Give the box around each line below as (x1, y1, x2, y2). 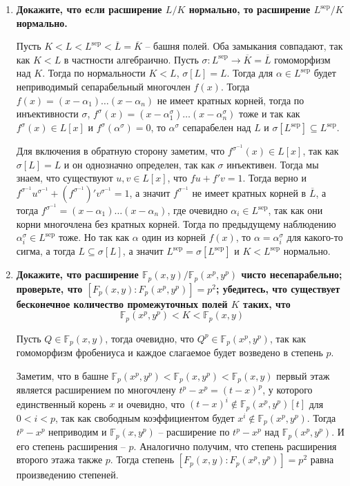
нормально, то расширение (188, 2, 311, 16)
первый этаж (276, 368, 330, 382)
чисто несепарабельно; (241, 267, 342, 282)
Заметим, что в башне (16, 368, 108, 382)
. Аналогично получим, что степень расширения (133, 438, 337, 453)
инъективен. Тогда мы (226, 157, 319, 171)
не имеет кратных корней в (192, 185, 307, 200)
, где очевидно (167, 203, 228, 217)
